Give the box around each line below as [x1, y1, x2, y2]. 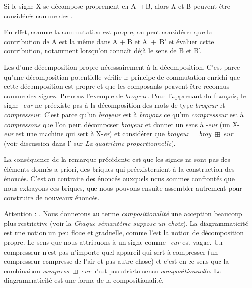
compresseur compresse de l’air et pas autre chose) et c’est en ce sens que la [4, 256, 229, 266]
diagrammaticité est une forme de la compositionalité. [4, 275, 164, 285]
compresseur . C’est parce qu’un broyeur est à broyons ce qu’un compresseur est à [4, 109, 244, 119]
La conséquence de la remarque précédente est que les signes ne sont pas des [4, 154, 231, 164]
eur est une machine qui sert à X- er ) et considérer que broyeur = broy [4, 128, 211, 139]
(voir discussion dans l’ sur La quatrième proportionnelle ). [4, 138, 176, 148]
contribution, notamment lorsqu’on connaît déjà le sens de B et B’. [4, 46, 202, 56]
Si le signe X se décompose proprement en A [4, 1, 136, 11]
